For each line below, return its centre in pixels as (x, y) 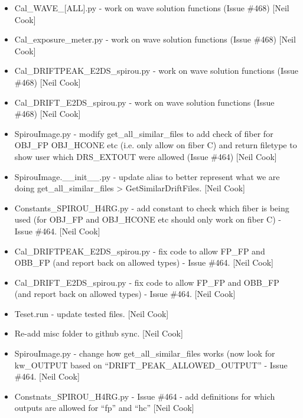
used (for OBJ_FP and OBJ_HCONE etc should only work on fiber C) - (148, 219)
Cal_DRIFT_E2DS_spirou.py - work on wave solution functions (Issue (144, 102)
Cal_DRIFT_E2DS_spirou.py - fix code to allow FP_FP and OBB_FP (147, 282)
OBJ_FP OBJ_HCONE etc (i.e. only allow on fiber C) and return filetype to (156, 145)
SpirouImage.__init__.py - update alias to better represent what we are (147, 176)
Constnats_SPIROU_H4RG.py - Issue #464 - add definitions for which (145, 396)
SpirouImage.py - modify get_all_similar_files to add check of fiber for (144, 133)
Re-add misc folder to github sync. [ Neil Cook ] (99, 333)
